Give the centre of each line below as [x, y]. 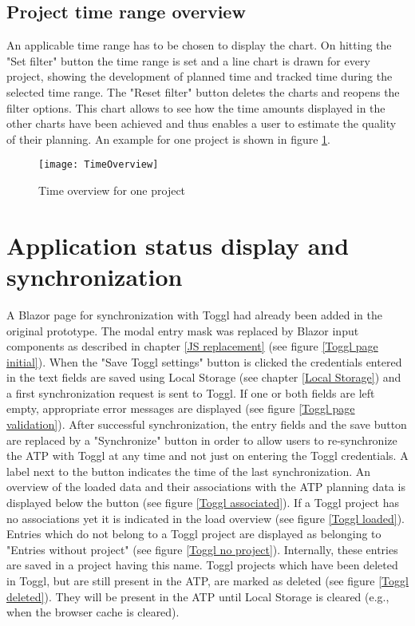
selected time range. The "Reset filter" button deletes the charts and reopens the [203, 91]
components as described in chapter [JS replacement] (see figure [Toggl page [192, 346]
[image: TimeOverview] [99, 165]
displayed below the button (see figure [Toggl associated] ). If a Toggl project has [203, 503]
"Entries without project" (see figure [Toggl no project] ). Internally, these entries [202, 549]
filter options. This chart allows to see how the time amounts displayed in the [196, 107]
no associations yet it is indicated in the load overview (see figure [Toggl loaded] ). [206, 518]
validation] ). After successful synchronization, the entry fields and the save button [207, 424]
